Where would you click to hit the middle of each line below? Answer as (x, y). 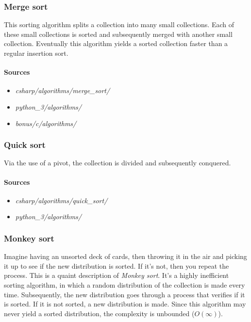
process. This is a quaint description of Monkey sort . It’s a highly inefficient (117, 275)
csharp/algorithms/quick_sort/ (61, 200)
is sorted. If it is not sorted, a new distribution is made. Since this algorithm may (125, 304)
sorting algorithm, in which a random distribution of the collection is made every (125, 284)
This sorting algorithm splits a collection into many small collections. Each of (119, 24)
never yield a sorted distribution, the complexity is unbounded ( (99, 313)
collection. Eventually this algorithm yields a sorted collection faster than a (116, 43)
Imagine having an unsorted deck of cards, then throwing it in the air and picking (125, 256)
